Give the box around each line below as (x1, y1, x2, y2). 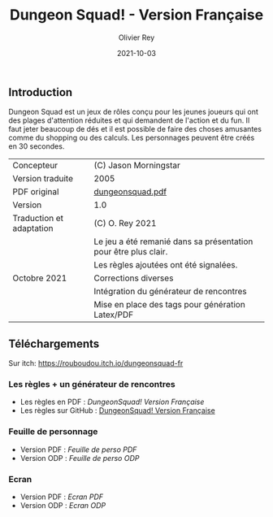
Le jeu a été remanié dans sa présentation (93, 236, 253, 247)
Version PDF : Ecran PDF (19, 492, 104, 502)
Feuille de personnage (8, 426, 98, 437)
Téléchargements (8, 337, 100, 350)
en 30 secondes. (8, 141, 65, 151)
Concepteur (12, 160, 58, 172)
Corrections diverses (93, 272, 174, 284)
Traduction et (12, 213, 63, 224)
